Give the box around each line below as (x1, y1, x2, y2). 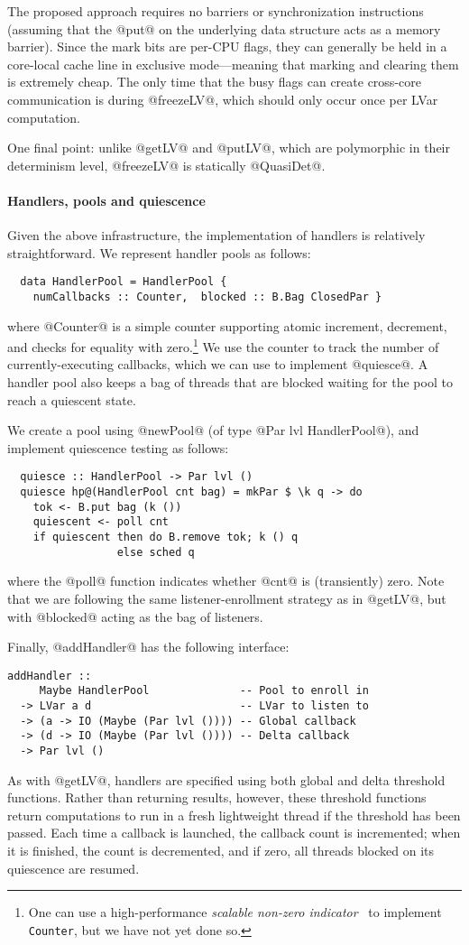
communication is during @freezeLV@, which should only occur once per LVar (7, 89, 438, 108)
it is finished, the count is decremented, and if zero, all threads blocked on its (7, 841, 434, 860)
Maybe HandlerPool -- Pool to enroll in (39, 684, 369, 698)
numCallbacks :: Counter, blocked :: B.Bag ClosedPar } (32, 290, 382, 303)
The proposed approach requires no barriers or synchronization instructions (7, 2, 424, 20)
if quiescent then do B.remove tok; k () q (32, 531, 299, 544)
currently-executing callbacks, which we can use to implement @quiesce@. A (7, 355, 428, 374)
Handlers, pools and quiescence (7, 190, 206, 209)
